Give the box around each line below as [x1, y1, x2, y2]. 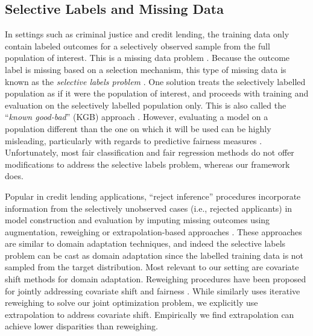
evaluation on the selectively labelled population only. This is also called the [5, 98, 286, 111]
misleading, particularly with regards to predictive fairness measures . [5, 134, 262, 147]
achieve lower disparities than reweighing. [5, 320, 158, 332]
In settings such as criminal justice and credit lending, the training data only [5, 28, 289, 40]
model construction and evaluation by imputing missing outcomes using [5, 214, 270, 226]
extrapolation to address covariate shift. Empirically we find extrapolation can [5, 308, 294, 320]
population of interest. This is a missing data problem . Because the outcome [5, 51, 290, 64]
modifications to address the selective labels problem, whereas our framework [5, 157, 290, 170]
